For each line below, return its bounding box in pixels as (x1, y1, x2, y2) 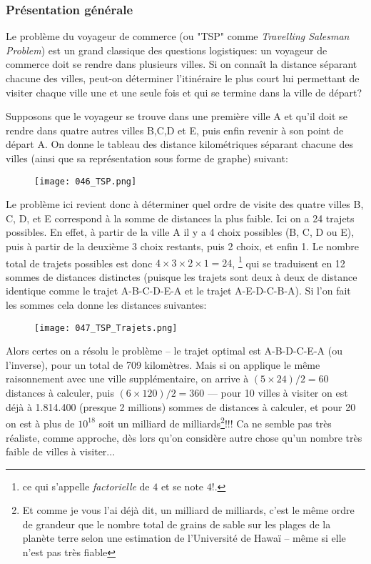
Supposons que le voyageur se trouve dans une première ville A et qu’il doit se (6, 109, 347, 124)
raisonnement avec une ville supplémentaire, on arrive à (6, 371, 249, 386)
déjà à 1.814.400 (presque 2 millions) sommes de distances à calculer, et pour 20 (6, 399, 356, 414)
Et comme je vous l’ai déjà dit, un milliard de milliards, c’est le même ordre (22, 503, 355, 518)
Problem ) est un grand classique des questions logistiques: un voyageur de (6, 42, 327, 57)
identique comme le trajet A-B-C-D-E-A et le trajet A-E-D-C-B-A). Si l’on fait (6, 283, 351, 298)
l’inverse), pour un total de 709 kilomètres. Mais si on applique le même (6, 357, 320, 372)
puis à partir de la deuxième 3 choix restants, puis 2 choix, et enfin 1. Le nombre (6, 239, 359, 253)
